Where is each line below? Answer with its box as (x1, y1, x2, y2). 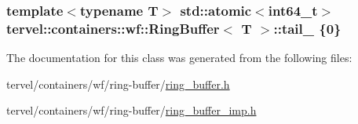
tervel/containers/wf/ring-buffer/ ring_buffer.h (6, 75, 230, 92)
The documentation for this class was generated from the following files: (6, 49, 353, 66)
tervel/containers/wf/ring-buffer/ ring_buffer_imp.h (6, 102, 257, 119)
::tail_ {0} (273, 18, 342, 38)
